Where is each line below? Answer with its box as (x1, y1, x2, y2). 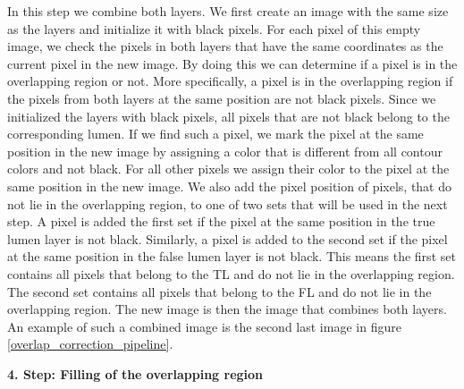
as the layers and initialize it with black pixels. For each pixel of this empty (7, 19, 421, 38)
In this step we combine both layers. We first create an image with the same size (7, 2, 449, 20)
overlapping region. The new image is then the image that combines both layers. (7, 300, 447, 318)
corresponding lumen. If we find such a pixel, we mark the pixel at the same (7, 124, 424, 143)
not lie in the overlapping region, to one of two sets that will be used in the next (7, 194, 448, 213)
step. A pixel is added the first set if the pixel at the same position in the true (7, 212, 435, 231)
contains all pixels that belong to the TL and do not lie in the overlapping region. (7, 264, 455, 283)
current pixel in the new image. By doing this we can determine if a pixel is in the (7, 54, 458, 72)
